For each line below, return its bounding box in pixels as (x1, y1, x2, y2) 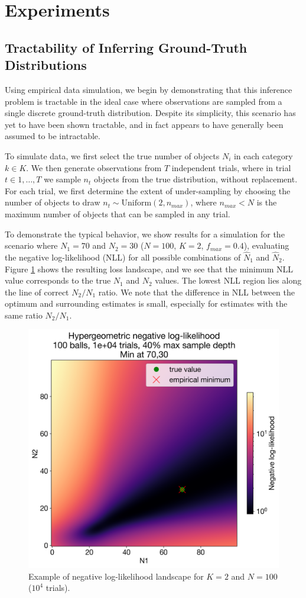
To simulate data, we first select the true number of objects (5, 149, 220, 162)
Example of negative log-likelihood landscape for (28, 570, 204, 582)
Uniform (121, 199, 152, 208)
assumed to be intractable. (5, 130, 100, 142)
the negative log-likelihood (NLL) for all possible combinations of (5, 250, 241, 263)
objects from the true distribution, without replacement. (93, 173, 298, 185)
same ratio (5, 308, 43, 321)
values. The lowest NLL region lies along (155, 274, 302, 287)
